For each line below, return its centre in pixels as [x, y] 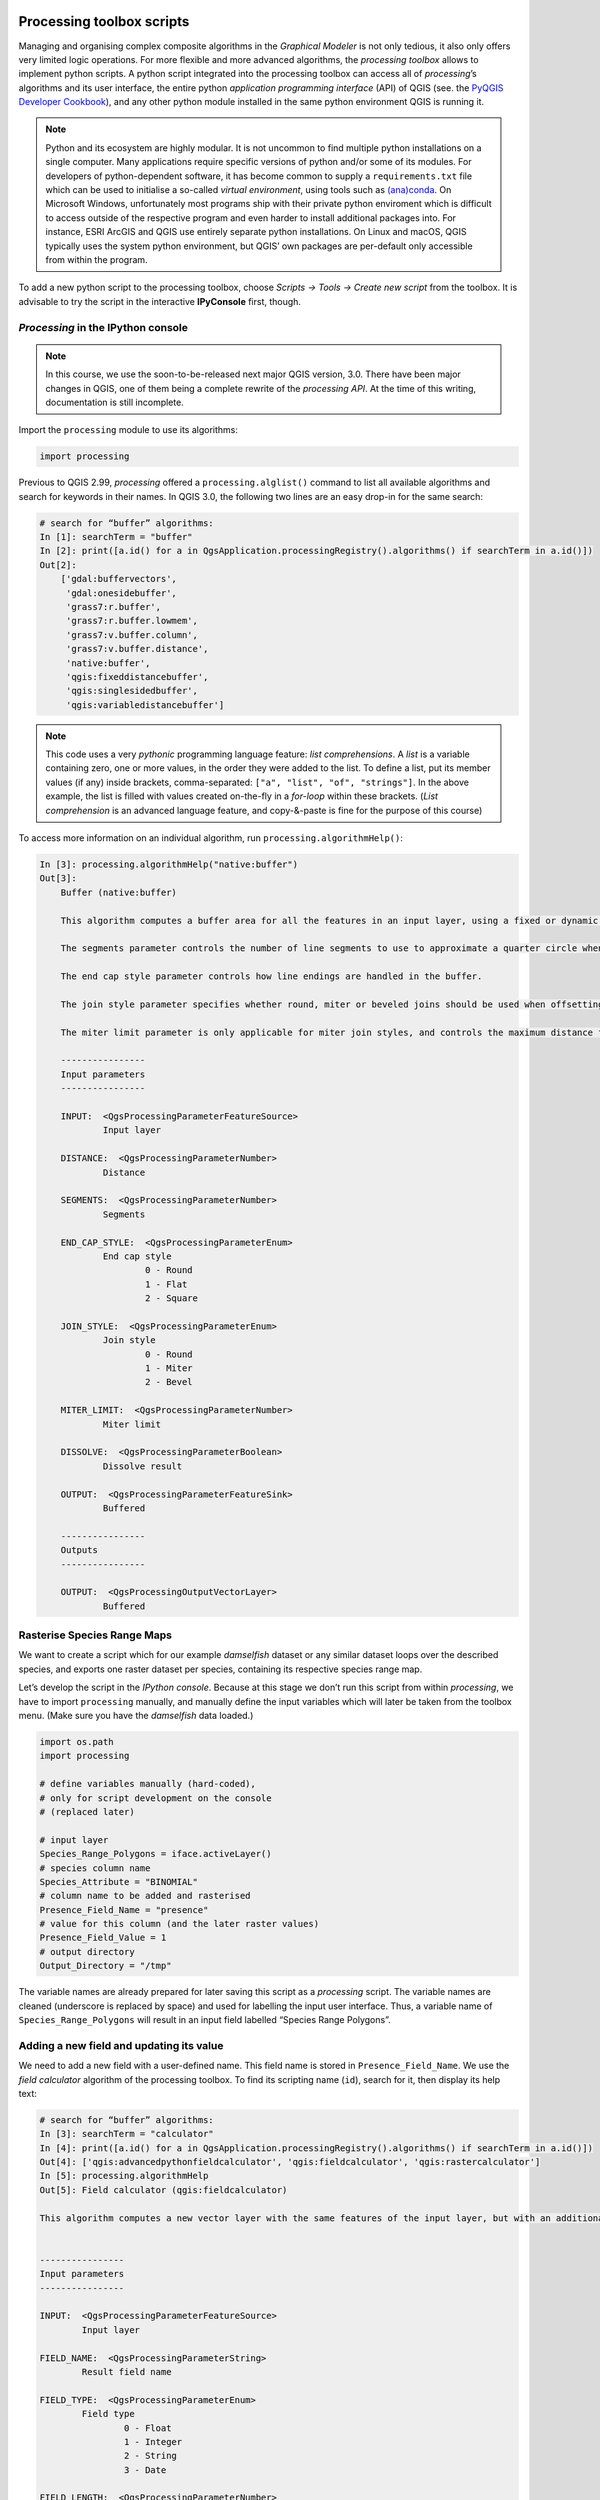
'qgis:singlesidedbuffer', [132, 691]
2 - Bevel [169, 1382]
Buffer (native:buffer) [118, 892]
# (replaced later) [87, 1811]
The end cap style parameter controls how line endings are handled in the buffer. [271, 976]
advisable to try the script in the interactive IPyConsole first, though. [160, 301]
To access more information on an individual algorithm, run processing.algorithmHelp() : [211, 838]
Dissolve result [142, 1466]
